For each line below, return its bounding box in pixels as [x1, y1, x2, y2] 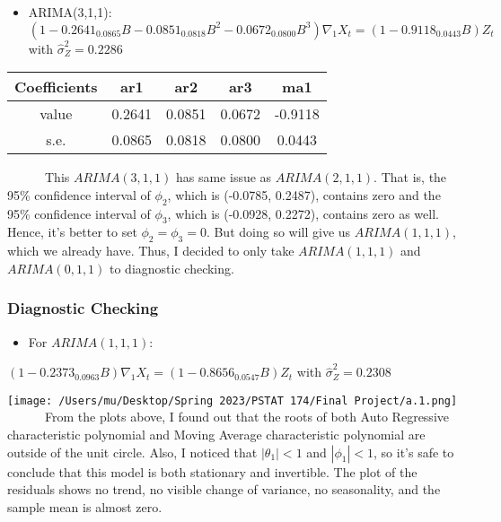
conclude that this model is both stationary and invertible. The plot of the [7, 462, 417, 481]
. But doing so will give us [206, 222, 351, 241]
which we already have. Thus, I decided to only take [7, 241, 294, 260]
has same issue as [175, 168, 272, 187]
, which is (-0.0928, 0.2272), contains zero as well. [167, 204, 439, 222]
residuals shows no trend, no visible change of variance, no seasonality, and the [7, 480, 441, 499]
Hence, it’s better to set [7, 222, 137, 241]
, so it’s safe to [374, 442, 454, 461]
